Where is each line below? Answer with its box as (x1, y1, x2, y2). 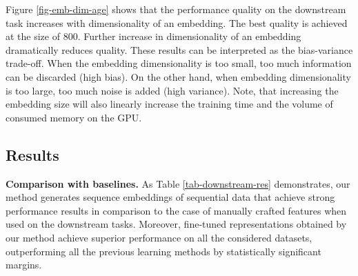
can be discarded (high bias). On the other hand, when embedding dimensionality (6, 69, 351, 83)
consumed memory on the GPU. (6, 110, 142, 124)
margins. (6, 257, 42, 272)
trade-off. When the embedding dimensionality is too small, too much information (6, 56, 352, 70)
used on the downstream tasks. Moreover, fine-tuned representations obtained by (6, 217, 347, 231)
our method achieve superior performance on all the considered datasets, (6, 230, 312, 244)
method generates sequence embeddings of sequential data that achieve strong (6, 190, 335, 204)
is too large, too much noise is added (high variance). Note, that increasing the (6, 83, 339, 97)
